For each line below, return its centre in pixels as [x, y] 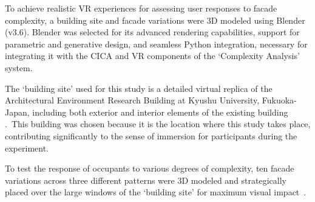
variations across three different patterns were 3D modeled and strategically [146, 180]
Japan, [17, 112]
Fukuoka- [279, 100]
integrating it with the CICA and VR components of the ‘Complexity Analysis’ [152, 56]
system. [19, 67]
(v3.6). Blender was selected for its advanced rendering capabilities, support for [152, 32]
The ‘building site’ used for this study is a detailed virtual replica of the [139, 88]
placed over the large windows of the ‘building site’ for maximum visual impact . [156, 192]
